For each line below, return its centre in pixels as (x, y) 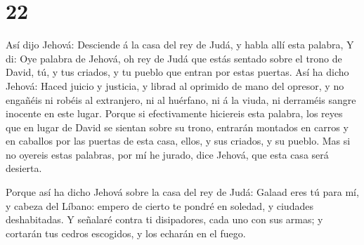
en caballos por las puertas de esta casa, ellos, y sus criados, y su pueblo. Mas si (178, 141)
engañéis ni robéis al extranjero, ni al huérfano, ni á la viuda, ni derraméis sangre (181, 99)
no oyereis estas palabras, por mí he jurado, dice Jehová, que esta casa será (167, 154)
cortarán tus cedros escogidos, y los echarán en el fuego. (126, 233)
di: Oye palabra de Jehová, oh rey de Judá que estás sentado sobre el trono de (174, 58)
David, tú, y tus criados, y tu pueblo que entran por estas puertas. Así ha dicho (177, 72)
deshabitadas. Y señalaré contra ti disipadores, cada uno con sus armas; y (164, 219)
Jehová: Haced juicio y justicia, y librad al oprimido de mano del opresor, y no (175, 85)
